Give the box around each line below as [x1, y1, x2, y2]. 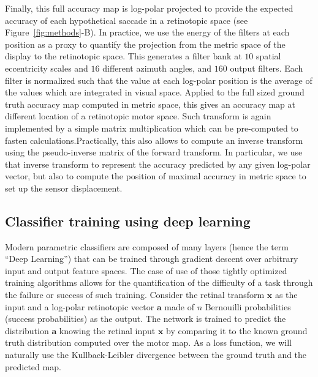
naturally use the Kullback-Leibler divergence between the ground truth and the [5, 348, 307, 361]
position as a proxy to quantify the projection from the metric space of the [5, 37, 286, 50]
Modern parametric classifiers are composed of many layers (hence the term [5, 240, 289, 253]
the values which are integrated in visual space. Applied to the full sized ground [5, 86, 305, 99]
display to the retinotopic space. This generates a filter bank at [5, 50, 242, 62]
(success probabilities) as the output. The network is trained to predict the [5, 312, 286, 325]
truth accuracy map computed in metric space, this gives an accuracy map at [5, 97, 296, 110]
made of [164, 300, 194, 313]
